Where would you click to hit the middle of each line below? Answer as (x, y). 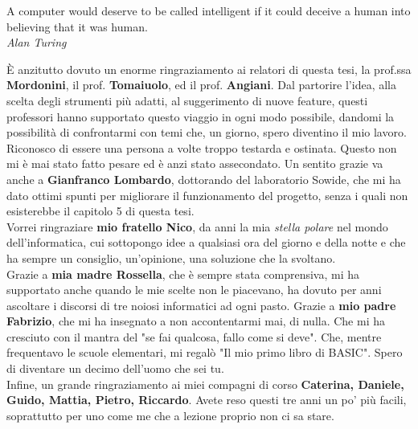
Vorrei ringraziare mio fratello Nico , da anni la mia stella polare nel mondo (197, 226)
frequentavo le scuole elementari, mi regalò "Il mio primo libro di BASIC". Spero (205, 352)
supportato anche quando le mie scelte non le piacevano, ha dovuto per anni (194, 290)
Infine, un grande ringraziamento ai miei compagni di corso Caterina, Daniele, (205, 384)
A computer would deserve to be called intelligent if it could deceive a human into (209, 10)
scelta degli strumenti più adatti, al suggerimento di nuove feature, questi (187, 100)
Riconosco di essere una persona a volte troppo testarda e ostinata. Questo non (202, 147)
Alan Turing (37, 42)
